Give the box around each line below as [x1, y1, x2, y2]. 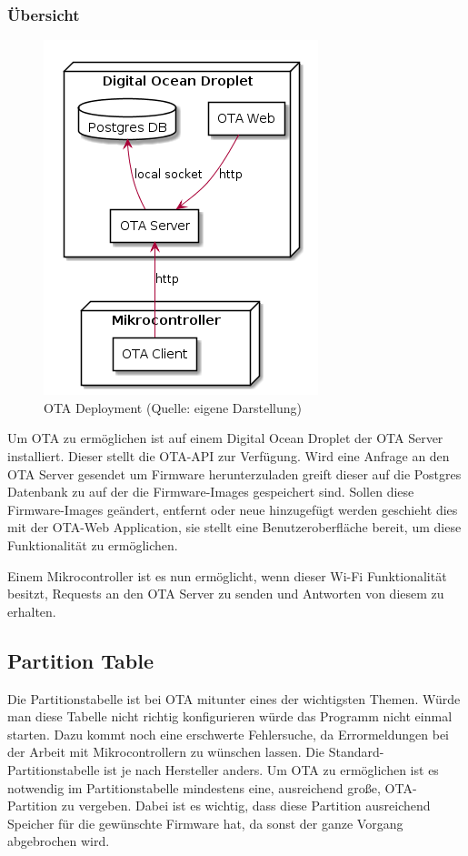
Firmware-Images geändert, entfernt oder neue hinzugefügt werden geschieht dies [7, 499, 458, 519]
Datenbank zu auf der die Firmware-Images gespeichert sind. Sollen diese [7, 482, 414, 501]
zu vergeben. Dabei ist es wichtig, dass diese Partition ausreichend [61, 796, 431, 815]
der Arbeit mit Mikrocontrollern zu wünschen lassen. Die [7, 742, 325, 761]
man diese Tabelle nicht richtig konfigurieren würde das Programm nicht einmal [7, 707, 453, 726]
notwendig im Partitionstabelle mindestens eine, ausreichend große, [7, 778, 381, 797]
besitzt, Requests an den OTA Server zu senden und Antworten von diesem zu [7, 584, 444, 603]
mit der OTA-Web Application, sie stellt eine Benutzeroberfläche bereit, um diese [7, 518, 462, 537]
